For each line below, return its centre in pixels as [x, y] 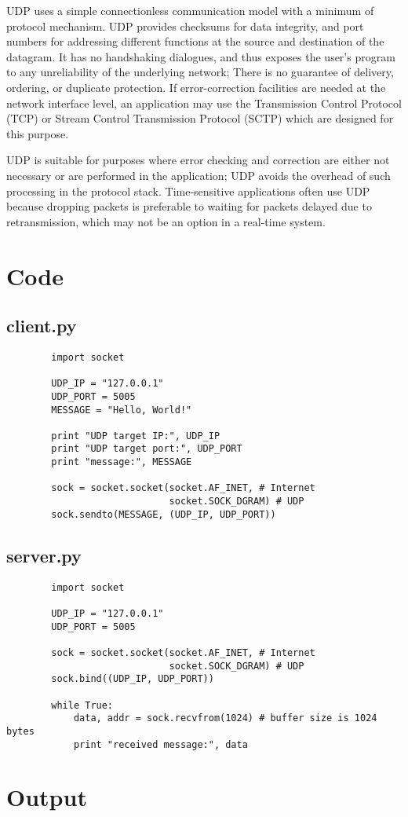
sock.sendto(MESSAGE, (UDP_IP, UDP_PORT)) [164, 514]
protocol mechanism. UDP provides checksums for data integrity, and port [185, 26]
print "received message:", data [160, 744]
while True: [82, 705]
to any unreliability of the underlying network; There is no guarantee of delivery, [200, 72]
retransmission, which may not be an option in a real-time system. [166, 221]
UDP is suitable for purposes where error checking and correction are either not [198, 160]
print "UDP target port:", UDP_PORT [147, 449]
